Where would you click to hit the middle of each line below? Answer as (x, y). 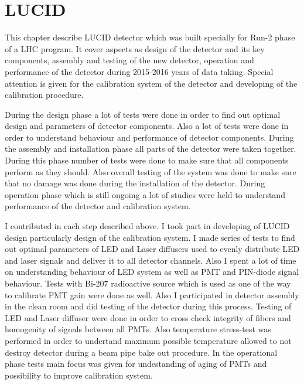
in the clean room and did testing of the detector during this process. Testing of (148, 306)
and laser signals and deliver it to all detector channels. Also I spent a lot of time (151, 260)
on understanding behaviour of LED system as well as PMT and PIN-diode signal (152, 272)
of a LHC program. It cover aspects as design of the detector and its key (135, 48)
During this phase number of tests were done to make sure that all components (147, 160)
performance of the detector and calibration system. (98, 206)
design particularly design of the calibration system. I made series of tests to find (150, 237)
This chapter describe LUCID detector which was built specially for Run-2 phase (150, 37)
